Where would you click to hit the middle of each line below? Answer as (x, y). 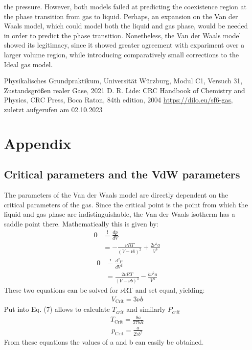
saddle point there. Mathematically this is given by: (81, 223)
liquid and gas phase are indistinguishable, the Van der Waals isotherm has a (120, 214)
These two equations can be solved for (61, 290)
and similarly (146, 309)
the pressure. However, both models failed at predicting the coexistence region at (125, 6)
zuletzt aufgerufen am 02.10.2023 (53, 109)
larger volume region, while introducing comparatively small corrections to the (121, 54)
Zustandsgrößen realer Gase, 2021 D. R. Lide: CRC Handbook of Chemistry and (125, 90)
